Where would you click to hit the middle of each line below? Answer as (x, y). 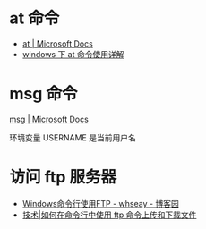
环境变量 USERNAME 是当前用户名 (73, 137)
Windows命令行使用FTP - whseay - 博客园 (100, 203)
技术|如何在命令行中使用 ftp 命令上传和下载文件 (109, 215)
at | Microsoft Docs (58, 43)
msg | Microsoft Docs (49, 119)
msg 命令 (43, 94)
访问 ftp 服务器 (63, 178)
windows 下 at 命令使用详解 (73, 54)
